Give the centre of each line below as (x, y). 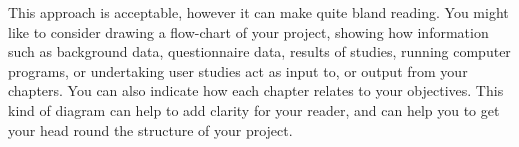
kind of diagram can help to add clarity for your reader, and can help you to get (254, 109)
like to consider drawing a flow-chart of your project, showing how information (248, 31)
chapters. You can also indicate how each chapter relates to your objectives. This (256, 90)
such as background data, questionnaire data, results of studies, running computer (259, 51)
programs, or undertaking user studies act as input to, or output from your (238, 70)
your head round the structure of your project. (150, 129)
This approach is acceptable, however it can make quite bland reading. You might (258, 12)
